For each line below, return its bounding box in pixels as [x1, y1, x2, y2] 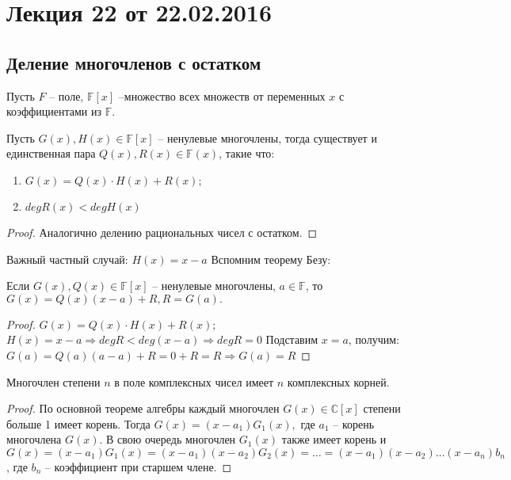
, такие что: [219, 145, 275, 162]
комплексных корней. [287, 373, 390, 390]
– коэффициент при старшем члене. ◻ [44, 458, 232, 474]
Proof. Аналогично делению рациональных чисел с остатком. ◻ [6, 223, 318, 240]
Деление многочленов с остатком [6, 50, 261, 74]
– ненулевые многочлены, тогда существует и [158, 129, 377, 146]
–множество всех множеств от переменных [118, 87, 326, 104]
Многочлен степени [6, 373, 101, 390]
